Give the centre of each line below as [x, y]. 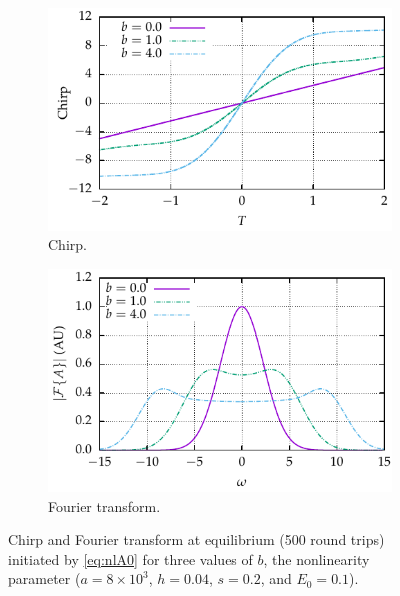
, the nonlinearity [316, 558]
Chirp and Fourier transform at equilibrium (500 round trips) [196, 539]
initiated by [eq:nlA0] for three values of [130, 558]
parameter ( [44, 578]
